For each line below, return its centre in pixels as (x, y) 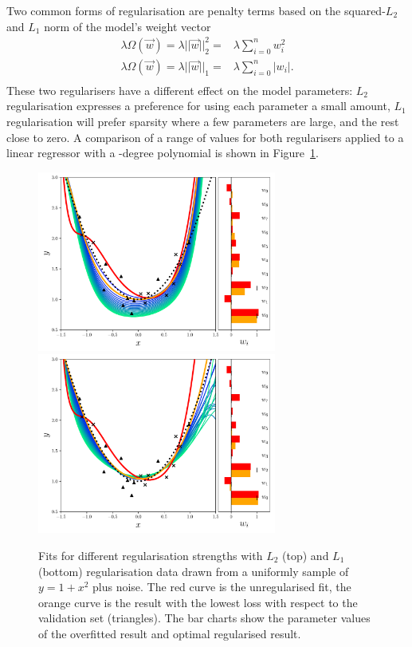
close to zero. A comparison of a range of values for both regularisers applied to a (205, 137)
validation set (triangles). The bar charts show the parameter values (204, 618)
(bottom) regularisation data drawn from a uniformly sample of (194, 571)
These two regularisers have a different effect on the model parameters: (180, 90)
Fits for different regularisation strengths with (151, 555)
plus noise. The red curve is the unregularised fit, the (222, 587)
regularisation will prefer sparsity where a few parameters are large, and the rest (203, 121)
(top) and (306, 555)
